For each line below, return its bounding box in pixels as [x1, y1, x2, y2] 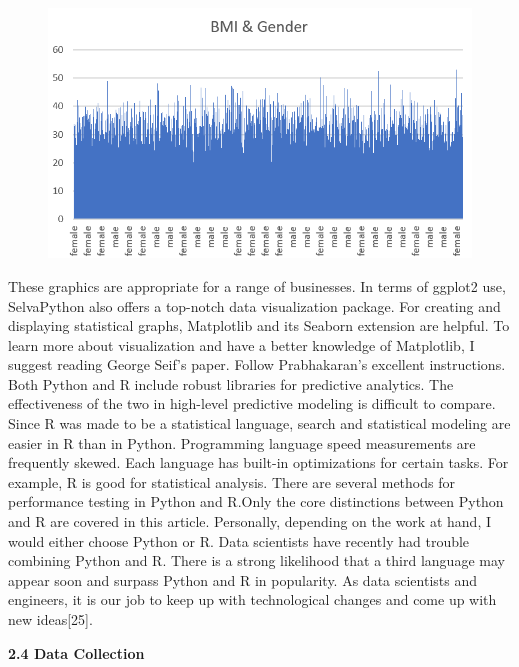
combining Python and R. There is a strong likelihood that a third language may [8, 550, 505, 571]
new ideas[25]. [8, 609, 93, 629]
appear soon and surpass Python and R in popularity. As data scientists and [8, 569, 478, 590]
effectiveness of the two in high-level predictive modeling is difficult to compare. [8, 393, 496, 414]
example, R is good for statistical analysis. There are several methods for [8, 471, 455, 492]
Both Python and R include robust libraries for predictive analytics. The [8, 373, 454, 394]
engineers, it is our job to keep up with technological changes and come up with [8, 589, 497, 610]
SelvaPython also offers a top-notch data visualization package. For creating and [8, 295, 501, 316]
